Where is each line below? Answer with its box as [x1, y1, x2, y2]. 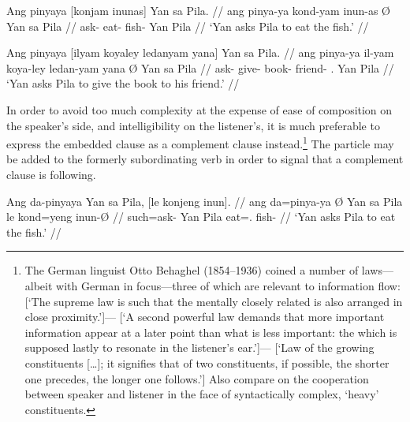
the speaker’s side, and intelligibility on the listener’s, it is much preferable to [6, 117, 380, 133]
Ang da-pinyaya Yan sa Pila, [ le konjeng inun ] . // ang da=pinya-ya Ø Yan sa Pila [6, 192, 403, 209]
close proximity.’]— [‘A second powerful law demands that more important [24, 308, 385, 325]
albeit [24, 277, 53, 293]
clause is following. [6, 166, 96, 182]
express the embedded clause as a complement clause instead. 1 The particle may [6, 133, 394, 151]
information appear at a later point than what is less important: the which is [24, 323, 397, 340]
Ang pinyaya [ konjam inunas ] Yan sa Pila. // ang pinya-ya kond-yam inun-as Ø [6, 2, 391, 18]
